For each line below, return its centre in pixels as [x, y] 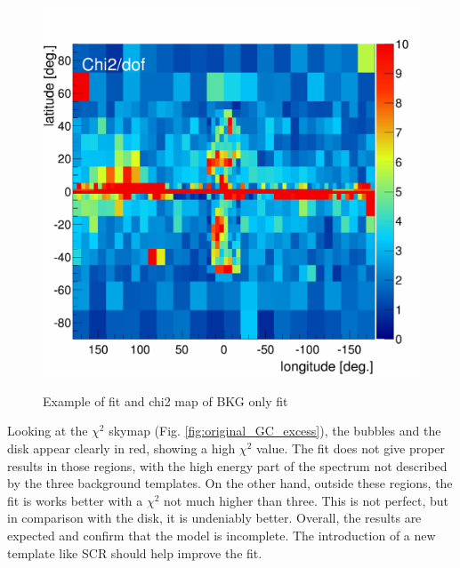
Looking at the [48, 431]
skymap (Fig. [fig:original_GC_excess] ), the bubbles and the [275, 431]
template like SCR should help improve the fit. [135, 552]
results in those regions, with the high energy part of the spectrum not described [227, 465]
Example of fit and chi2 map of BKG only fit [165, 400]
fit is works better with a [75, 500]
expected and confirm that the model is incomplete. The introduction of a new [222, 536]
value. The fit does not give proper [351, 448]
